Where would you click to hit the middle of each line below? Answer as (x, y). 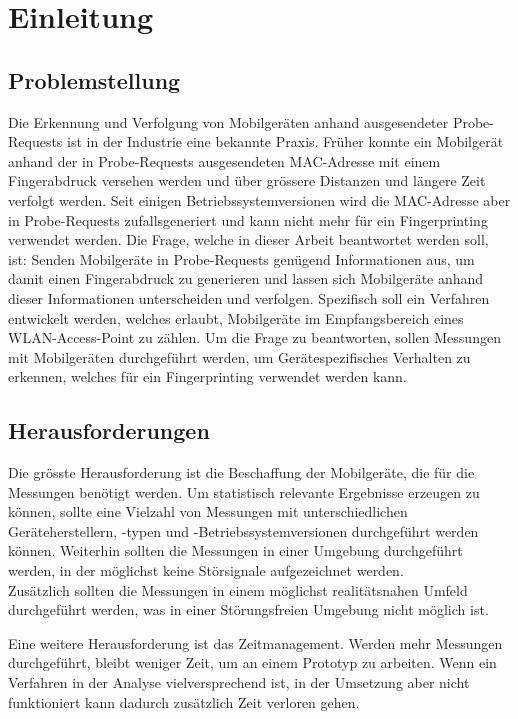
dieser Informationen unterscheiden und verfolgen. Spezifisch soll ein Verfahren (249, 297)
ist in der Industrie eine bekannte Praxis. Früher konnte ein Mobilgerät (285, 141)
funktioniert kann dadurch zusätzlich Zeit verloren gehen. (184, 701)
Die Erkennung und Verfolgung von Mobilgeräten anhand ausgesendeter (228, 121)
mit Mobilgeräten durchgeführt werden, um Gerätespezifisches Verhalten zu (239, 356)
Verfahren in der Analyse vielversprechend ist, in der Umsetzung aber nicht (239, 682)
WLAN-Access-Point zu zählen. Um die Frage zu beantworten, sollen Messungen (254, 337)
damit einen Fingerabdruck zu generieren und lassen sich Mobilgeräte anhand (246, 278)
